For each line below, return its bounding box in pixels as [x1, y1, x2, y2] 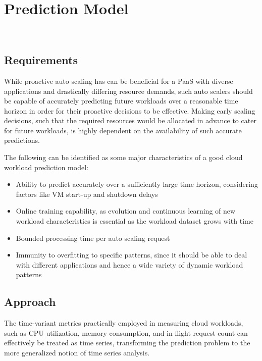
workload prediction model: [4, 162, 88, 172]
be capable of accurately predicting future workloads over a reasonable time [4, 95, 238, 106]
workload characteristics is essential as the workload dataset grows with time [16, 216, 253, 226]
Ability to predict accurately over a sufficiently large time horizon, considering [16, 179, 258, 189]
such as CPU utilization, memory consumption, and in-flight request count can [4, 327, 248, 338]
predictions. [4, 135, 40, 145]
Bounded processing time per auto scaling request [16, 232, 170, 243]
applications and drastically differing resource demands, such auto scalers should [4, 85, 253, 96]
